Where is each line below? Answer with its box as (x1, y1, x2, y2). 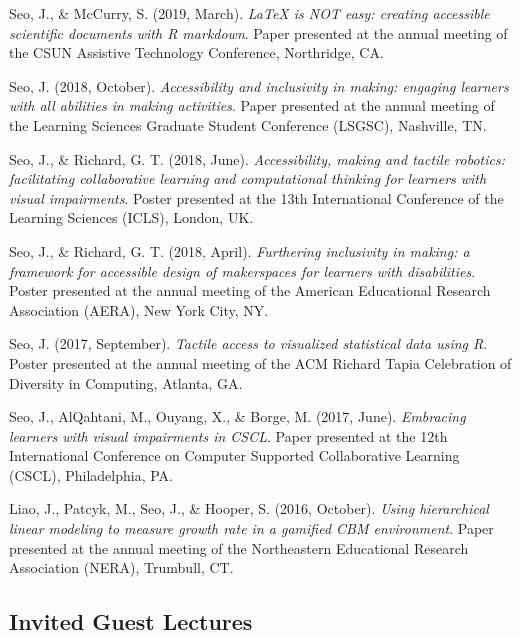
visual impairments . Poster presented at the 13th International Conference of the (9, 187, 504, 208)
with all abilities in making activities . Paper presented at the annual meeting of (9, 95, 495, 116)
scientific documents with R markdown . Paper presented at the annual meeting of (9, 22, 508, 43)
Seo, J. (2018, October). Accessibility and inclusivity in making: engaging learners (9, 75, 509, 96)
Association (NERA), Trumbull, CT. (9, 557, 234, 578)
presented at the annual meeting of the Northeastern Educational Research (9, 537, 469, 558)
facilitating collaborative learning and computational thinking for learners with (9, 168, 487, 189)
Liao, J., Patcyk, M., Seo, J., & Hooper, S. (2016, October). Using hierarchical (9, 498, 489, 519)
